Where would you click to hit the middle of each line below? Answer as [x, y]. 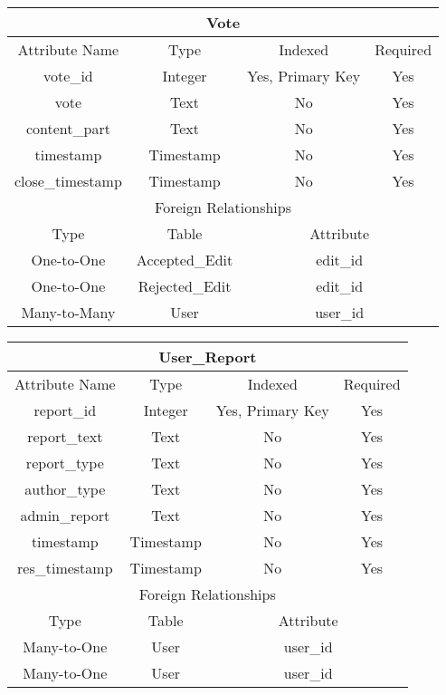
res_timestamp [65, 568]
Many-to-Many [68, 312]
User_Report [208, 357]
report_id [65, 410]
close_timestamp [68, 181]
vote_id [68, 76]
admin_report [65, 515]
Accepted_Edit [185, 260]
